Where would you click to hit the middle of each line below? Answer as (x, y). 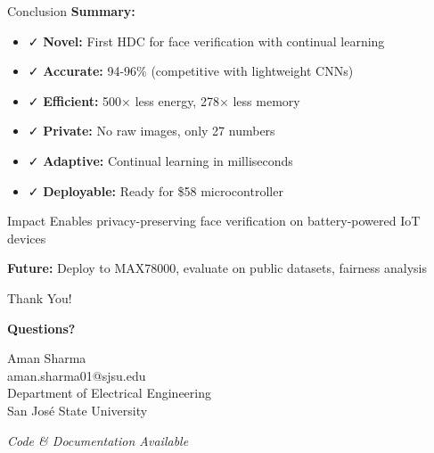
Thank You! (40, 297)
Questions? (41, 328)
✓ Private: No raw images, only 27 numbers (151, 131)
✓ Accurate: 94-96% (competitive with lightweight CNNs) (191, 71)
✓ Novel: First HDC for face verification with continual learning (206, 41)
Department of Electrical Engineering (109, 393)
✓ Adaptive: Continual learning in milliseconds (160, 160)
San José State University (78, 410)
